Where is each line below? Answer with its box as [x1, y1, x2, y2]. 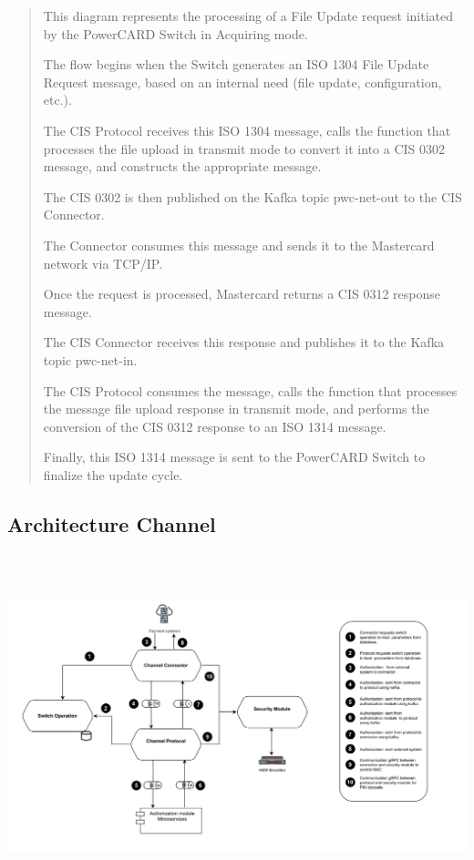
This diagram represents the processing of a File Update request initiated [43, 6, 454, 25]
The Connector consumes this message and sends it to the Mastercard [43, 235, 435, 254]
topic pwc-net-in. [43, 350, 138, 369]
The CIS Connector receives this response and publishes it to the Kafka [43, 333, 445, 352]
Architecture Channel [7, 509, 216, 537]
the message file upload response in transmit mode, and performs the [43, 399, 429, 418]
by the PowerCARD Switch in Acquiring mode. [43, 24, 308, 43]
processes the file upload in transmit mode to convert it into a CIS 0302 [43, 138, 446, 158]
